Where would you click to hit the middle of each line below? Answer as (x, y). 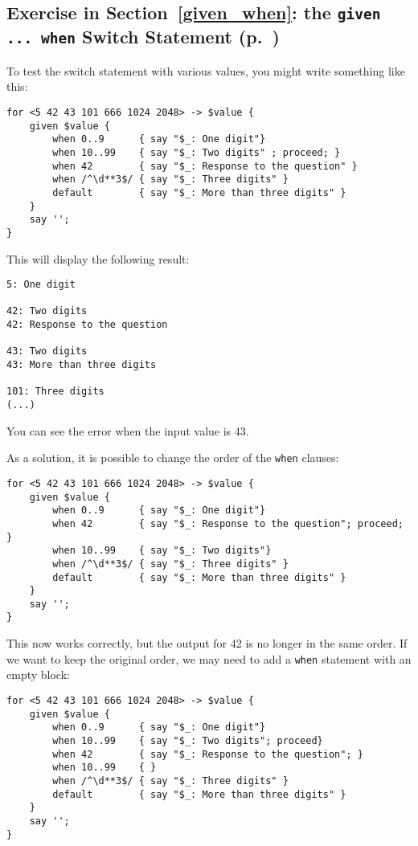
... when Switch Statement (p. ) (143, 37)
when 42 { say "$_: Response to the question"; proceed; (228, 523)
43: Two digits (47, 351)
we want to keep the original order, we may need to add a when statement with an (209, 658)
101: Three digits (55, 392)
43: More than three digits (82, 365)
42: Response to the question (87, 325)
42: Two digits (47, 311)
